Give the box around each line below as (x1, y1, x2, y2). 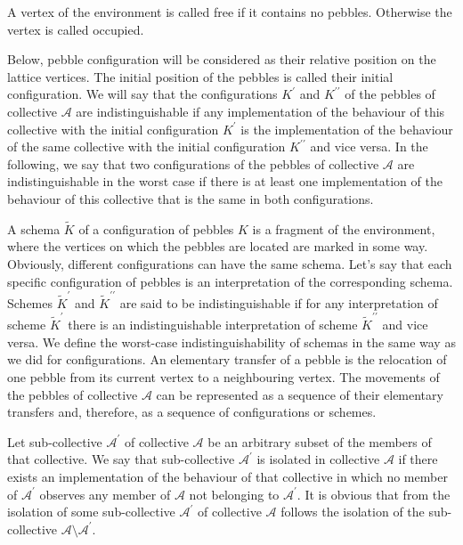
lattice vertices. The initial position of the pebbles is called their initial (7, 67, 394, 85)
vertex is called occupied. (7, 20, 144, 38)
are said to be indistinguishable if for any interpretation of (119, 293, 438, 312)
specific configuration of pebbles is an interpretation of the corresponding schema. (7, 272, 453, 290)
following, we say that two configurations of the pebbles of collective (7, 154, 379, 173)
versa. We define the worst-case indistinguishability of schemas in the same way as (7, 332, 456, 351)
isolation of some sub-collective (7, 502, 175, 521)
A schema (7, 219, 61, 238)
